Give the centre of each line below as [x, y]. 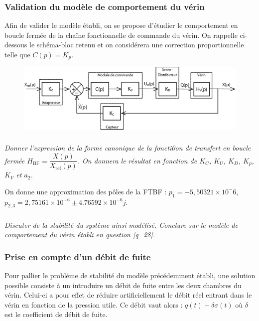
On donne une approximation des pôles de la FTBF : [86, 191]
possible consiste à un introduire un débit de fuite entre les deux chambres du [123, 285]
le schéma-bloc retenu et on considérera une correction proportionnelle [136, 45]
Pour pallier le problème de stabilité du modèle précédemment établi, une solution [130, 275]
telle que [17, 54]
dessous [16, 45]
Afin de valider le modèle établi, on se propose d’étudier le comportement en [121, 25]
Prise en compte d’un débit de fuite [78, 256]
